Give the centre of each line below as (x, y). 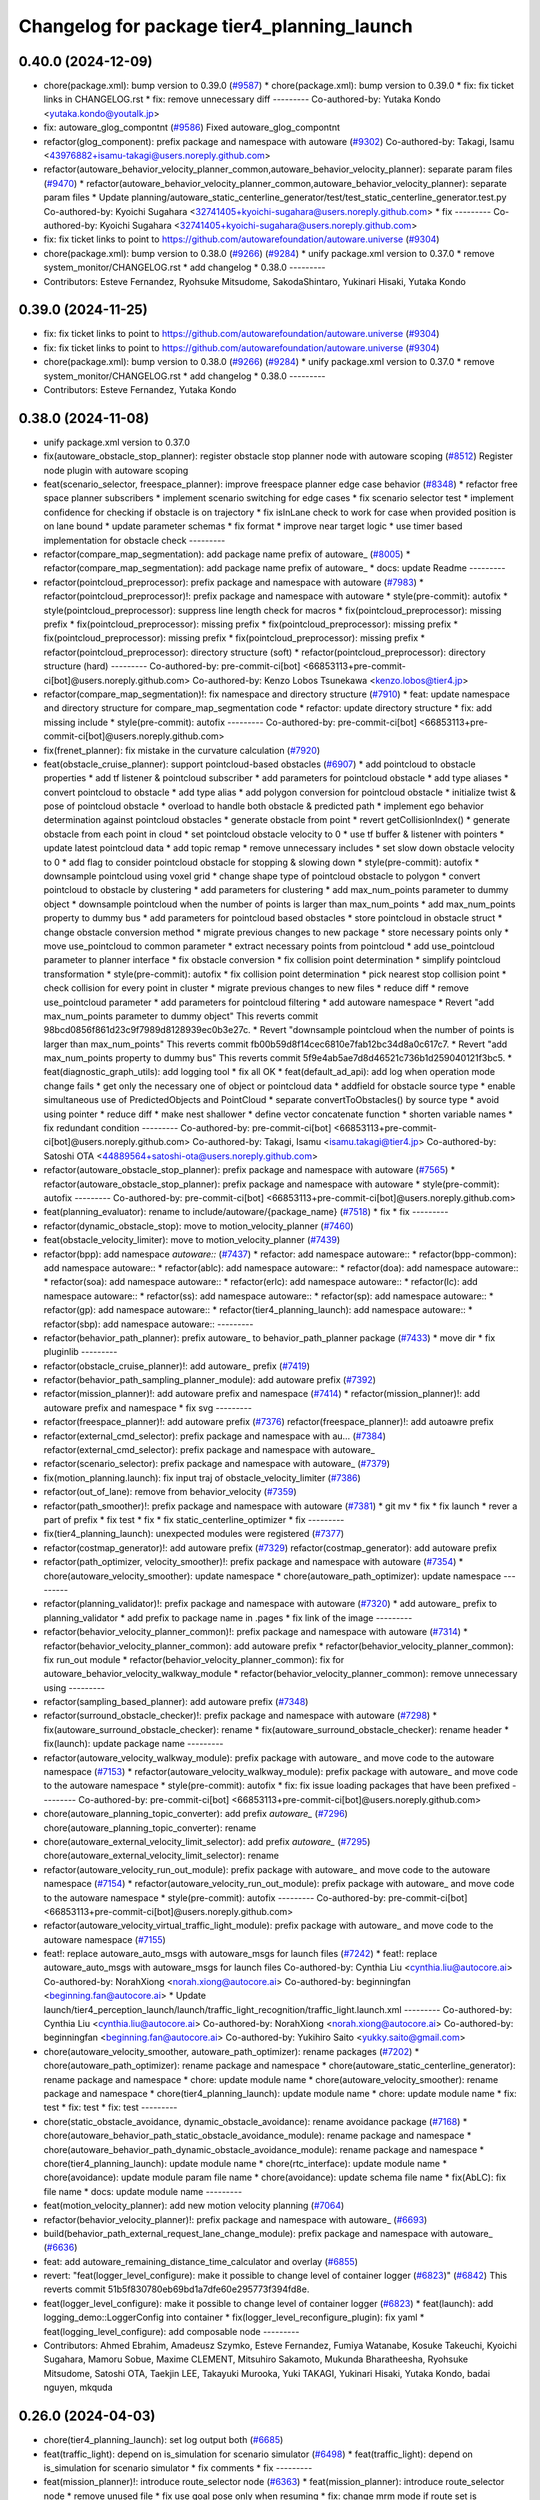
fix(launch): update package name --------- (133, 1744)
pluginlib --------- (80, 1352)
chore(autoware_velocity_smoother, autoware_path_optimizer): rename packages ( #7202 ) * (231, 2051)
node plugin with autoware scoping (116, 470)
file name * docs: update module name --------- (143, 2191)
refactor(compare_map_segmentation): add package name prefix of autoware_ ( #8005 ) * (227, 554)
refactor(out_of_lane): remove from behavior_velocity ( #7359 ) (170, 1492)
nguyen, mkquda (78, 2387)
